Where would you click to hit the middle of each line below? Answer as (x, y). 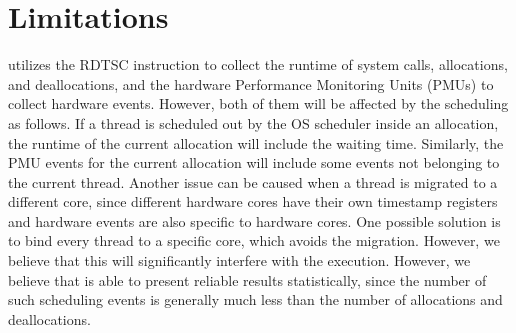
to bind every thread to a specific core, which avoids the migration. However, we (254, 240)
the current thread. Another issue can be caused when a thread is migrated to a (253, 181)
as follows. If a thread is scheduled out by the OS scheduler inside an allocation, (253, 122)
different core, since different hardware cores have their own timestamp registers (253, 201)
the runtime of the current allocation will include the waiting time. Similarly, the (256, 142)
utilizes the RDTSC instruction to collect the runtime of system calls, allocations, (258, 64)
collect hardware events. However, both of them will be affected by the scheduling (258, 103)
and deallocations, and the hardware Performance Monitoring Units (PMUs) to (251, 83)
